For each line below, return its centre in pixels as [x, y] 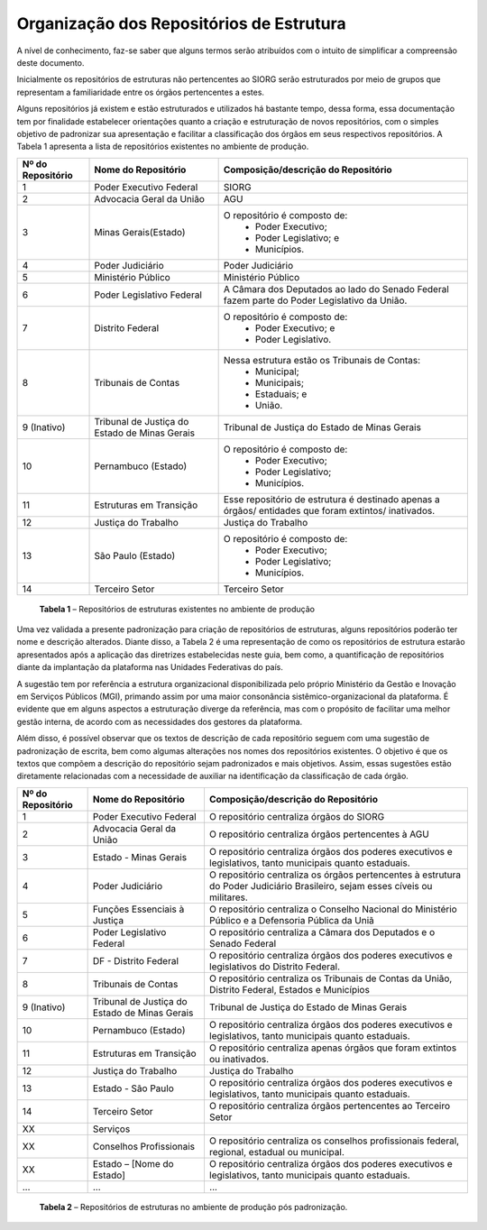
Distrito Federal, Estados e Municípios [289, 989]
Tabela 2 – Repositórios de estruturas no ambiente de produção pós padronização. [193, 1207]
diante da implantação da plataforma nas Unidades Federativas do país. [150, 667]
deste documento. [51, 62]
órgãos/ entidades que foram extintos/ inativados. [329, 510]
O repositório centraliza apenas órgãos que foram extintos [333, 1048]
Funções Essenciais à [138, 909]
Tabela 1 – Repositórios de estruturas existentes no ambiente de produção [177, 609]
